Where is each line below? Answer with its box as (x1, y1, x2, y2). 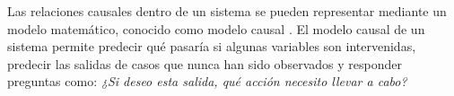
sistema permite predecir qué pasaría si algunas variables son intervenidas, (7, 37, 416, 56)
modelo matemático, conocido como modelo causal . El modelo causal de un (7, 19, 425, 38)
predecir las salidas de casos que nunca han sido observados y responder (7, 54, 402, 73)
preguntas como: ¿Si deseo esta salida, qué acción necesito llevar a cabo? (7, 72, 407, 91)
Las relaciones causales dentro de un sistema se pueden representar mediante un (7, 2, 447, 20)
